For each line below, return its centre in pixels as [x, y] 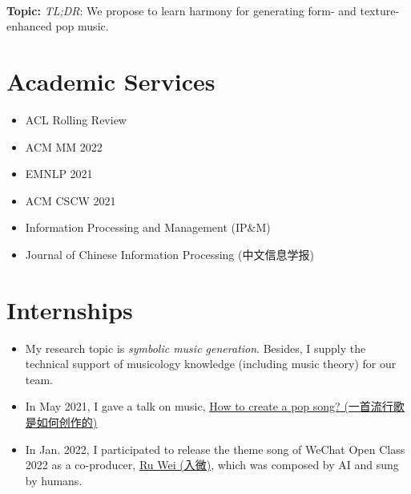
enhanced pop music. [58, 26]
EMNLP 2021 [59, 174]
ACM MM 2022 [64, 146]
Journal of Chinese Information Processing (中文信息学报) [169, 254]
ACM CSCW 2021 [71, 200]
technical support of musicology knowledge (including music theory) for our [211, 364]
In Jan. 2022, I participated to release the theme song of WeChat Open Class [215, 449]
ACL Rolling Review [76, 119]
